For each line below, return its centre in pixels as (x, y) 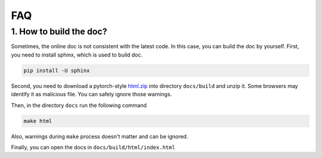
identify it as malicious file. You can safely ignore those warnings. (92, 94)
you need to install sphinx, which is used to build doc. (77, 55)
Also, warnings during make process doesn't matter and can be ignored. (100, 136)
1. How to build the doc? (59, 31)
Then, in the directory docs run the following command (79, 105)
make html (38, 121)
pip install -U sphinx (57, 70)
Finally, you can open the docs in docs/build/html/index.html (93, 147)
